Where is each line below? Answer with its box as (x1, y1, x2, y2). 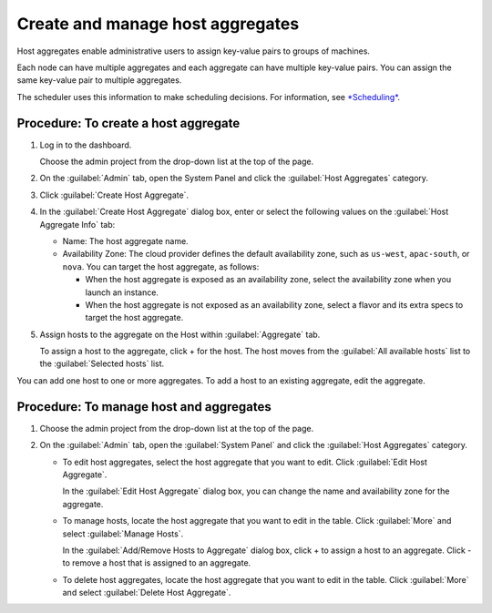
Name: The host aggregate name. (62, 235, 189, 246)
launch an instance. (85, 287, 159, 298)
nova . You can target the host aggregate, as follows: (62, 261, 260, 272)
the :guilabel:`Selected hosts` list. (39, 358, 165, 369)
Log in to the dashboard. (39, 139, 132, 150)
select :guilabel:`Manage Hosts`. (62, 528, 184, 539)
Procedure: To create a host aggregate (16, 115, 241, 131)
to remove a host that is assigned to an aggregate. (62, 557, 251, 568)
